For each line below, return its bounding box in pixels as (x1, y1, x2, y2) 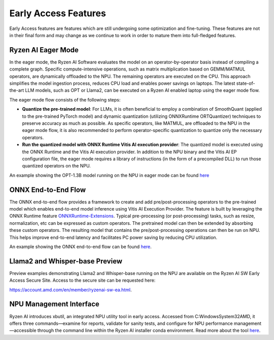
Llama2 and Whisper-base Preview (9, 257, 123, 265)
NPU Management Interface (9, 300, 100, 309)
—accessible (9, 327, 37, 333)
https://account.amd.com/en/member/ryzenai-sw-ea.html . (9, 287, 132, 293)
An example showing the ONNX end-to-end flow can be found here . (9, 244, 152, 250)
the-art (9, 87, 24, 93)
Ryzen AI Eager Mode (9, 46, 79, 54)
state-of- (236, 80, 255, 86)
